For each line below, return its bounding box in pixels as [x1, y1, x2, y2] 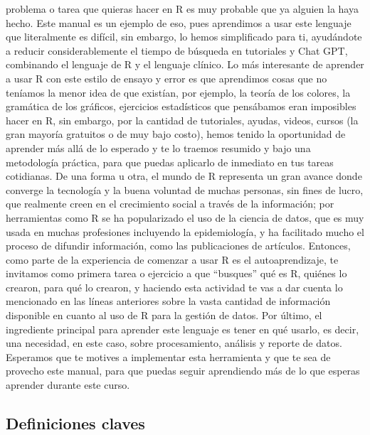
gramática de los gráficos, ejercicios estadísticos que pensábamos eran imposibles [6, 99, 356, 114]
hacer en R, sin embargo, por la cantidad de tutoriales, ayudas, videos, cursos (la [6, 112, 359, 127]
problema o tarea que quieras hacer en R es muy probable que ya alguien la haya [6, 1, 359, 16]
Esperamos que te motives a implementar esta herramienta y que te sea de [6, 349, 331, 364]
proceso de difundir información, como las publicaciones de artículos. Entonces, [6, 238, 351, 253]
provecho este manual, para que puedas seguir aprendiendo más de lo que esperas [6, 363, 360, 378]
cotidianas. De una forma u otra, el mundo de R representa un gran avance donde [6, 168, 362, 183]
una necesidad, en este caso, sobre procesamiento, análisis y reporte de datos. [6, 335, 342, 350]
